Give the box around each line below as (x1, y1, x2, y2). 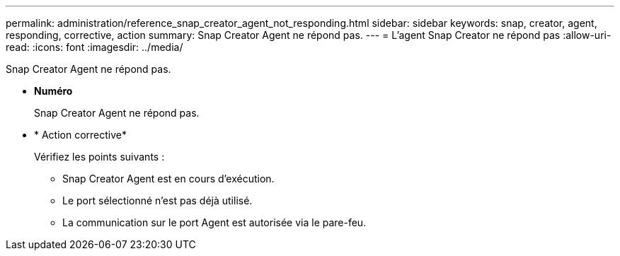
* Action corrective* (34, 129, 127, 141)
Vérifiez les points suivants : (34, 151, 165, 163)
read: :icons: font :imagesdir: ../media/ (6, 41, 183, 53)
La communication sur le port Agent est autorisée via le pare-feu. (62, 216, 367, 228)
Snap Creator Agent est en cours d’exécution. (62, 173, 275, 185)
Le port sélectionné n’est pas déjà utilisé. (62, 194, 253, 206)
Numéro (34, 85, 73, 97)
